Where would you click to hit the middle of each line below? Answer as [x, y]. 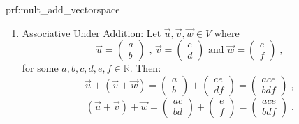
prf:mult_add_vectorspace [63, 9]
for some [40, 68]
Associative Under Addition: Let [92, 32]
